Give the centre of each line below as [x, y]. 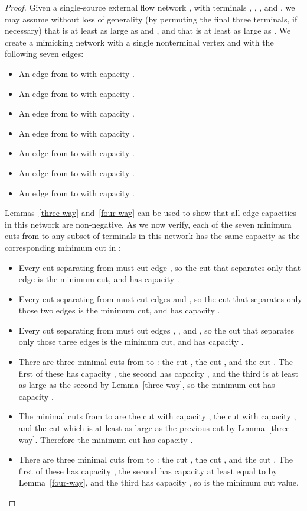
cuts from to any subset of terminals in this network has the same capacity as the [152, 236]
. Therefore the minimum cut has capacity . [114, 439]
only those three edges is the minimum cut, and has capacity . [131, 342]
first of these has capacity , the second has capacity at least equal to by [148, 470]
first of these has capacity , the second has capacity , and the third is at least [158, 373]
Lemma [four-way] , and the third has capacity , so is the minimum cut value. [159, 482]
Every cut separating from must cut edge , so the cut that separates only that [160, 267]
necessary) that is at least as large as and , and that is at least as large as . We [148, 30]
